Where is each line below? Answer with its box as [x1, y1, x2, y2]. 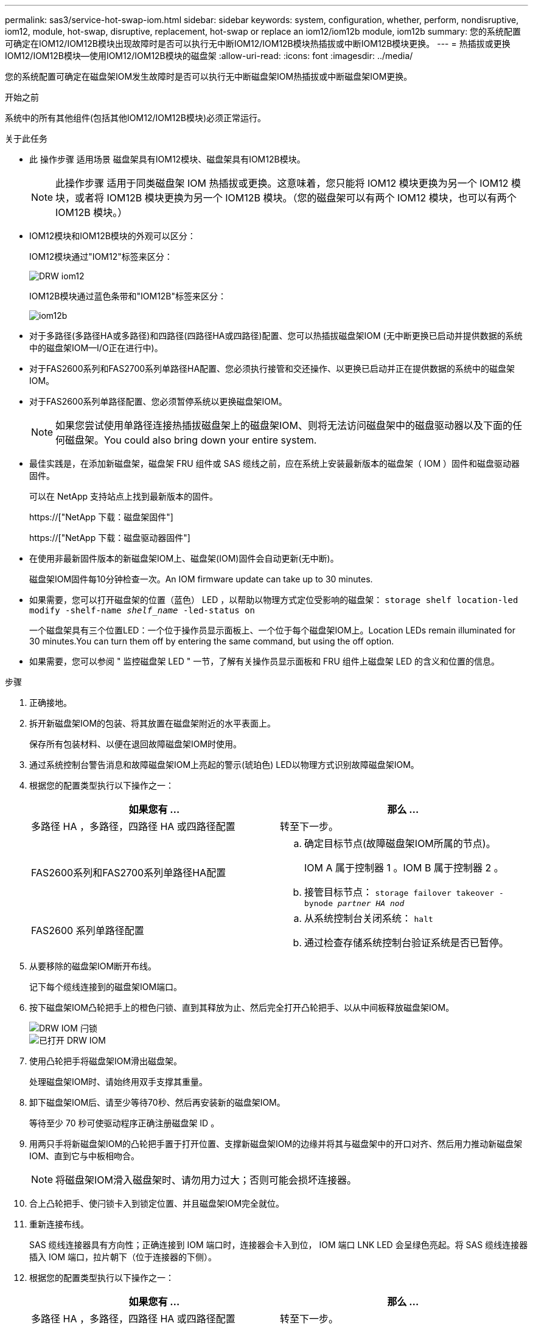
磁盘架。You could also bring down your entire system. [65, 434, 317, 446]
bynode [304, 899, 333, 908]
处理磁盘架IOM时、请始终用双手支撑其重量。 [29, 1076, 208, 1087]
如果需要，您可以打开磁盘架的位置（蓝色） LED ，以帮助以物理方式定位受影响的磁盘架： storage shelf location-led [29, 595, 518, 605]
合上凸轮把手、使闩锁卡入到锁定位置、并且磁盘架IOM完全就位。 [29, 1198, 285, 1209]
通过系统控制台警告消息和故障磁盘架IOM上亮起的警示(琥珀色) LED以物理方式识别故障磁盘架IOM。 [29, 759, 419, 770]
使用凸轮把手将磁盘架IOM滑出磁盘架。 [29, 1056, 183, 1066]
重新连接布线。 [29, 1219, 89, 1229]
